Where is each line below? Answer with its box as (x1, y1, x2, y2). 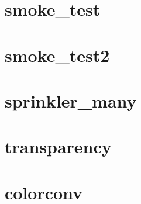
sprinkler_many (5, 88, 137, 112)
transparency (5, 134, 112, 158)
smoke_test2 (5, 43, 110, 67)
